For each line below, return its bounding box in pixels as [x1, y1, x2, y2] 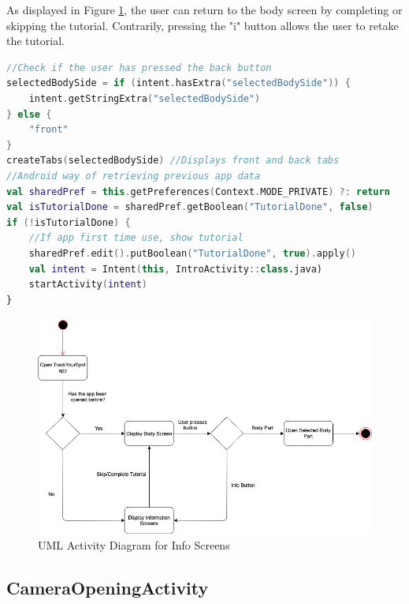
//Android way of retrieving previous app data [6, 170, 261, 182]
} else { [6, 108, 52, 120]
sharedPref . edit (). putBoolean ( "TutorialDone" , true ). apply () [28, 247, 356, 259]
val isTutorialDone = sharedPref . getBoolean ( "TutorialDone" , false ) [6, 201, 374, 213]
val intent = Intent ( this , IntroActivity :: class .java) [28, 263, 323, 275]
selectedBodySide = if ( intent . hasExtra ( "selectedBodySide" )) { [6, 77, 351, 89]
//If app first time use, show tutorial [28, 232, 244, 244]
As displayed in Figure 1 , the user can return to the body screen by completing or [6, 2, 403, 17]
